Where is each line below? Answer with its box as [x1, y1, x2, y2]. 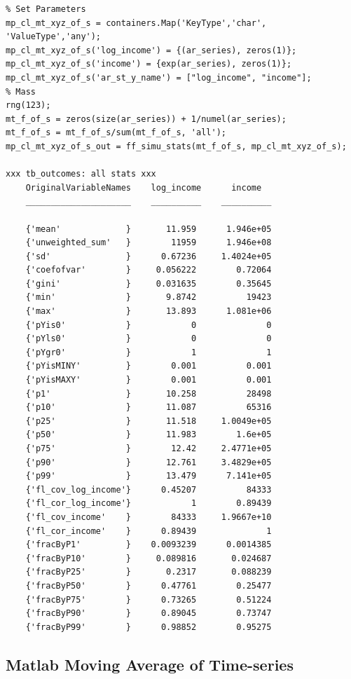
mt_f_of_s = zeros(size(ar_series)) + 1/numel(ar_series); [6, 114, 287, 124]
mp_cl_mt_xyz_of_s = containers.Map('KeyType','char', [6, 18, 267, 28]
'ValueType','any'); [6, 32, 102, 42]
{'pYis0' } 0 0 [25, 320, 272, 330]
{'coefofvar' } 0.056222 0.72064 [25, 265, 272, 275]
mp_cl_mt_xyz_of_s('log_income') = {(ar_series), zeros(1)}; [6, 45, 297, 55]
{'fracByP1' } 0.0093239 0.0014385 [25, 540, 272, 550]
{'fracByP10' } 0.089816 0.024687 [25, 553, 272, 563]
